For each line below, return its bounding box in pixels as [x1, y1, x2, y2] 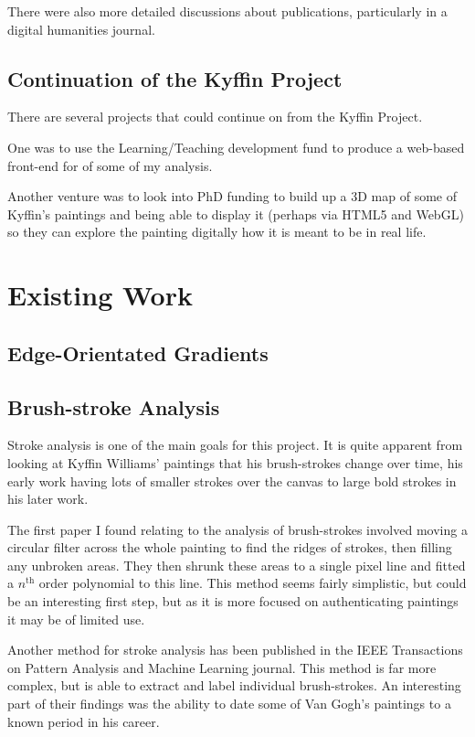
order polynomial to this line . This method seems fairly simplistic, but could [38, 573, 467, 593]
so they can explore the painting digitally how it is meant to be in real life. [7, 222, 427, 241]
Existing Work [7, 276, 193, 314]
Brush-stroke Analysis [7, 392, 220, 421]
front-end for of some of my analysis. [7, 155, 213, 175]
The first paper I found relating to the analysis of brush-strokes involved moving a [7, 519, 468, 539]
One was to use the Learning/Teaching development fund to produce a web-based [7, 137, 465, 156]
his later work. [7, 489, 89, 508]
